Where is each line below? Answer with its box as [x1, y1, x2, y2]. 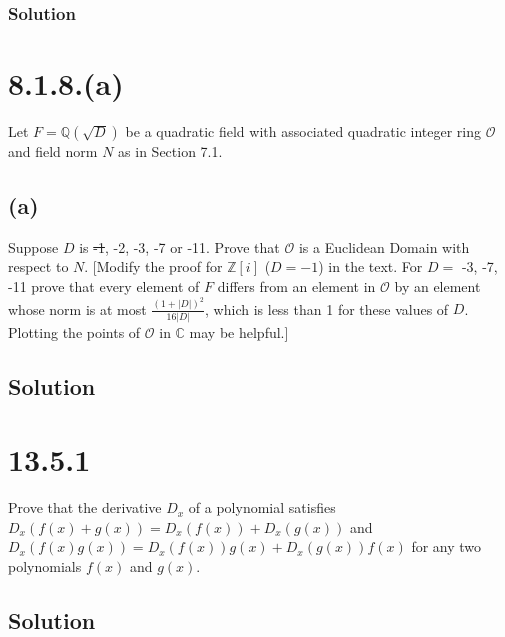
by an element [394, 275, 481, 296]
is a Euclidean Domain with [298, 236, 470, 257]
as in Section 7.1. [118, 140, 223, 161]
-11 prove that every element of [8, 275, 200, 296]
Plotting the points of [8, 321, 141, 342]
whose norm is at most [8, 298, 147, 319]
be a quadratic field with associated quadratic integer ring [125, 120, 481, 141]
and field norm [8, 140, 98, 161]
